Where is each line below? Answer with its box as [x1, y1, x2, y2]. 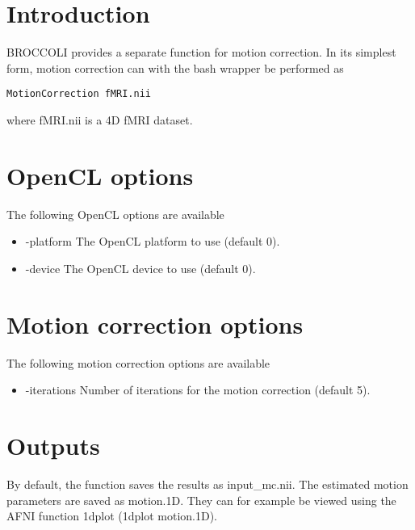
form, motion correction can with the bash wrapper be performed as [6, 59, 344, 76]
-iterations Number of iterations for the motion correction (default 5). [25, 381, 371, 398]
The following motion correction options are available [6, 354, 270, 371]
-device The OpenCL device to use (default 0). [25, 259, 256, 276]
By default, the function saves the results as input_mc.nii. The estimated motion [6, 475, 409, 492]
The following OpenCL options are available [6, 205, 224, 222]
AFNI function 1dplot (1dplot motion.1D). [6, 507, 218, 524]
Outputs [6, 428, 100, 461]
